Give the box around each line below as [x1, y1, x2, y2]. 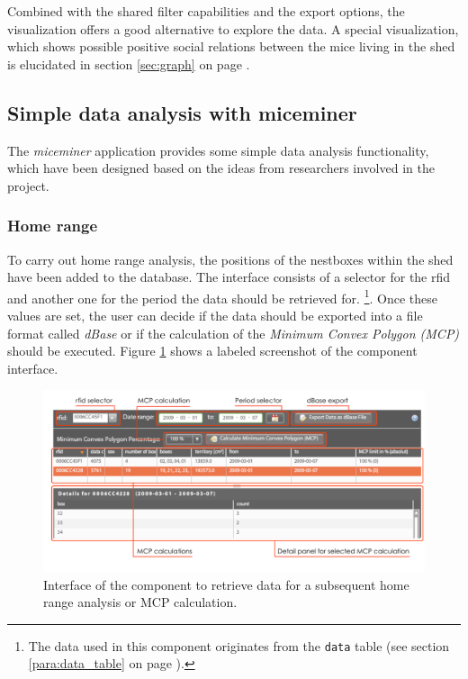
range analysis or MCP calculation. [43, 593, 238, 611]
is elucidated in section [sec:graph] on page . [7, 54, 250, 73]
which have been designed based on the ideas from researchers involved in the [7, 158, 435, 177]
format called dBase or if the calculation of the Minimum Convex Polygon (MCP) [7, 323, 460, 342]
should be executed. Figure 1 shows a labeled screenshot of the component [7, 341, 418, 360]
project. [7, 176, 49, 195]
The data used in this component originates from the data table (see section [28, 636, 450, 655]
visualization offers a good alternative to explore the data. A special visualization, [7, 19, 459, 38]
